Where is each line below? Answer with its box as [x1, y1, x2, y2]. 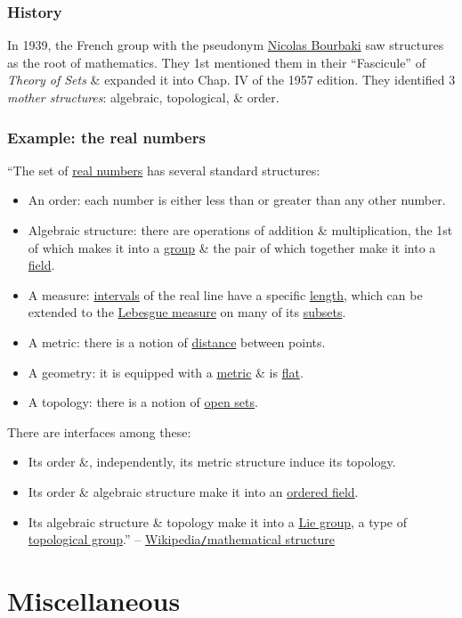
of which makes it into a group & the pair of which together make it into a [28, 238, 436, 256]
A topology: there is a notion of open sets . [28, 393, 258, 411]
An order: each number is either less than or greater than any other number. [28, 191, 446, 209]
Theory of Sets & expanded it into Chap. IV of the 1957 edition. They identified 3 [7, 70, 456, 89]
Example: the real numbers [7, 126, 206, 148]
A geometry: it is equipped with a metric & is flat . [28, 362, 304, 381]
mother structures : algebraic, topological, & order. [7, 88, 280, 106]
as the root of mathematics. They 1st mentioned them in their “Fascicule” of [7, 53, 426, 71]
